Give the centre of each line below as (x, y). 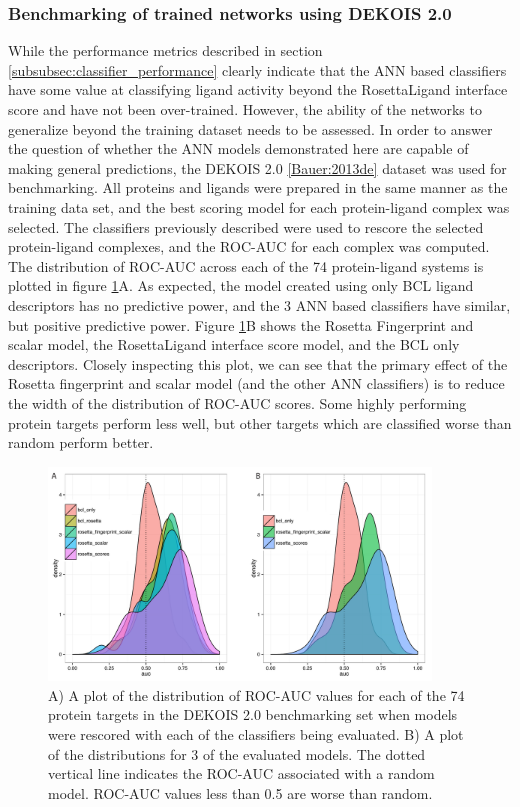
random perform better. (81, 442)
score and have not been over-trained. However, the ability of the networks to (245, 109)
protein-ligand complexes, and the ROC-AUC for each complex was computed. (249, 246)
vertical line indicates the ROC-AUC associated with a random (241, 773)
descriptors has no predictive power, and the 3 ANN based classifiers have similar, (259, 304)
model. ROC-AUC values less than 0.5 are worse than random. (240, 792)
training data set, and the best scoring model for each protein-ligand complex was (259, 206)
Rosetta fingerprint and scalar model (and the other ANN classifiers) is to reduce (256, 383)
